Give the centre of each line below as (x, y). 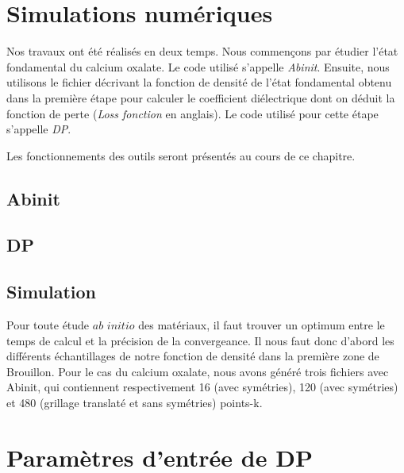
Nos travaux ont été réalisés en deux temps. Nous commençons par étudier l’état (202, 51)
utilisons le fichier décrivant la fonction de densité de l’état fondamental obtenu (199, 82)
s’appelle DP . (39, 129)
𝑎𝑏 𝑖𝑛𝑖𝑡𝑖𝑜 (114, 327)
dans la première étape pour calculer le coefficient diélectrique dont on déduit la (201, 97)
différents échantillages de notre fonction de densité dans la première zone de (193, 356)
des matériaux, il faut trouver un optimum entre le (262, 325)
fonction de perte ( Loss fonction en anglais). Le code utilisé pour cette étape (192, 113)
